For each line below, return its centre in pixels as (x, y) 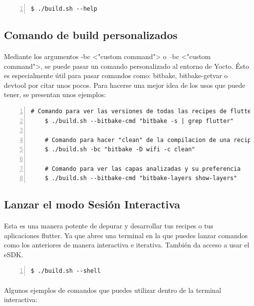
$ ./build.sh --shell (66, 271)
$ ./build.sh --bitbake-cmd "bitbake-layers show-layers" (141, 178)
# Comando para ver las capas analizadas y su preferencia (143, 169)
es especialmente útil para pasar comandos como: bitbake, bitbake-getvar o (116, 75)
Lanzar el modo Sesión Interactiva (92, 204)
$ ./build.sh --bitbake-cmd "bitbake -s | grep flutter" (139, 121)
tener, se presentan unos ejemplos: (55, 94)
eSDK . (14, 254)
